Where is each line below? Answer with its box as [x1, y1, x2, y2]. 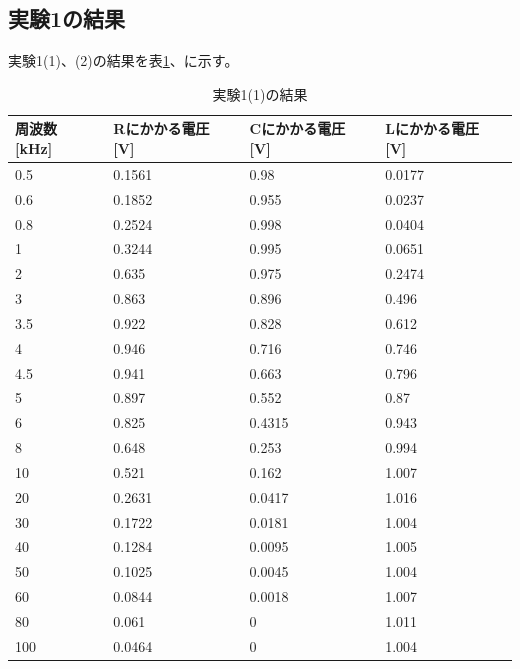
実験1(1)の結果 [212, 83, 308, 104]
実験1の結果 [8, 3, 126, 34]
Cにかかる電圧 [249, 118, 346, 139]
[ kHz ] [15, 137, 53, 158]
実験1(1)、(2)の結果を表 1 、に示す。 [8, 50, 239, 71]
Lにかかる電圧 [385, 118, 479, 139]
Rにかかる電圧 [113, 118, 210, 139]
